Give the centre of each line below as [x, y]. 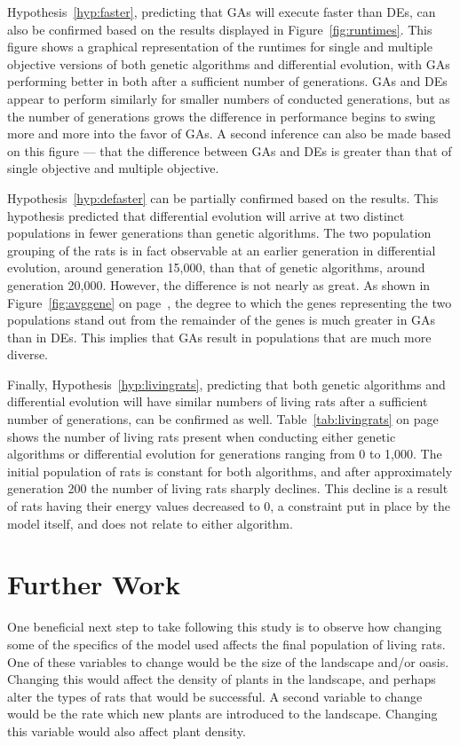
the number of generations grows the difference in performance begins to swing [222, 116]
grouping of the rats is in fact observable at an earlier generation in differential [222, 250]
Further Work [94, 584]
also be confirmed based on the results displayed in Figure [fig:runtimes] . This [220, 29]
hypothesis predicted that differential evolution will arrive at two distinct [206, 215]
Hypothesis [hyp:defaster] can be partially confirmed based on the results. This [223, 197]
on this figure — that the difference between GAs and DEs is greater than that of [230, 150]
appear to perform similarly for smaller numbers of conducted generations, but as [229, 98]
